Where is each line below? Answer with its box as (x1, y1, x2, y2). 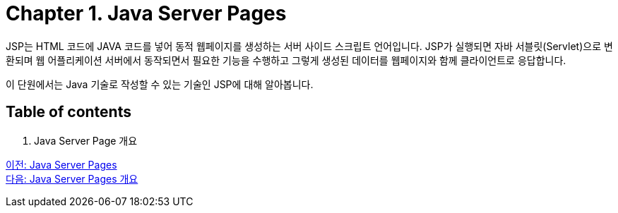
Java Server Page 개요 (34, 134, 138, 147)
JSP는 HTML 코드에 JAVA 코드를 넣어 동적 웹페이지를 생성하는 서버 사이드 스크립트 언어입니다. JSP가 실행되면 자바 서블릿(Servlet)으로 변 (6, 39, 613, 52)
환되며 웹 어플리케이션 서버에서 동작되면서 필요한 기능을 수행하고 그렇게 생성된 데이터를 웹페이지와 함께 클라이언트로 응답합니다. (6, 54, 566, 66)
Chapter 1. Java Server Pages (6, 1, 287, 25)
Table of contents (6, 103, 131, 121)
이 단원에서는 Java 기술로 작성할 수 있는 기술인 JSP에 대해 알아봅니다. (6, 78, 314, 90)
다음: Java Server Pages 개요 (6, 172, 138, 185)
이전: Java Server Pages (6, 158, 117, 171)
